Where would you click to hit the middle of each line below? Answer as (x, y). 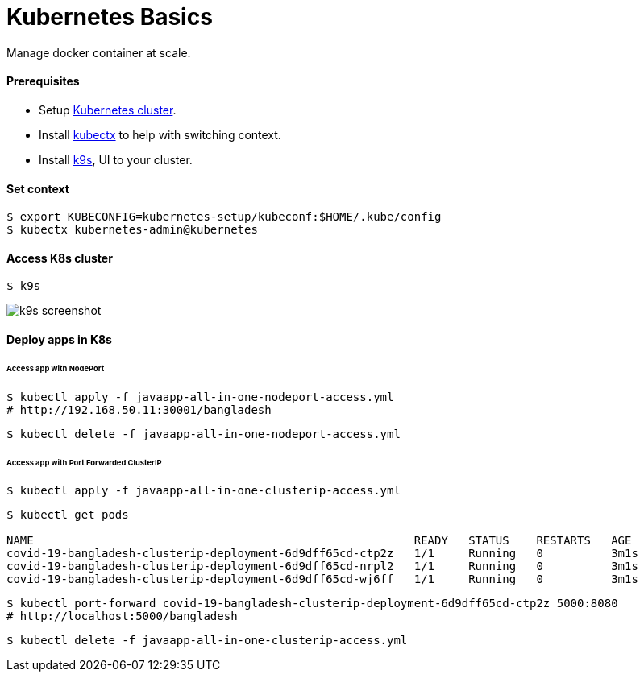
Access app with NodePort (56, 368)
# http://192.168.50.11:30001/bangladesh (139, 409)
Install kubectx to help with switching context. (160, 134)
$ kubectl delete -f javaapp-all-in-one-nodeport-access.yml (204, 434)
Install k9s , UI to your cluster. (116, 159)
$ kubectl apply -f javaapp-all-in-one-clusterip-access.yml (204, 491)
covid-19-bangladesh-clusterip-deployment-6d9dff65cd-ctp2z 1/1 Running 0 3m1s (322, 554)
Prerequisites (43, 81)
